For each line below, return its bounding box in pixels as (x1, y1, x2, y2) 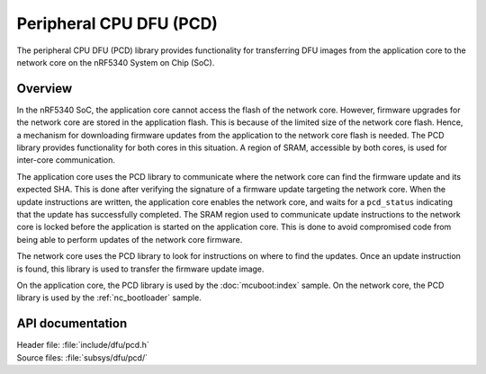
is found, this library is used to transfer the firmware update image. (16, 263, 265, 274)
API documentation (16, 316, 128, 332)
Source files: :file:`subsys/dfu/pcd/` (16, 352, 148, 363)
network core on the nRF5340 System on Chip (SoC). (16, 57, 215, 67)
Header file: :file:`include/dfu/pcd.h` (16, 340, 149, 351)
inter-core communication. (16, 155, 116, 165)
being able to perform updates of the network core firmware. (16, 234, 243, 245)
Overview (16, 81, 73, 96)
